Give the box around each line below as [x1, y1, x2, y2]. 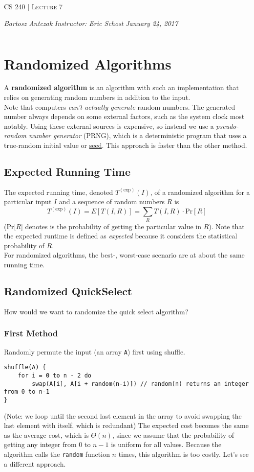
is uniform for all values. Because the [111, 439, 222, 449]
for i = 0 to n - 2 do [18, 372, 91, 379]
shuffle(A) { [4, 364, 46, 371]
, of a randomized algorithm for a [150, 187, 250, 197]
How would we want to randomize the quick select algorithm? [4, 306, 189, 316]
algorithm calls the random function [4, 448, 110, 459]
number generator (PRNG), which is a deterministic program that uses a [28, 130, 247, 141]
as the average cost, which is [4, 429, 89, 440]
